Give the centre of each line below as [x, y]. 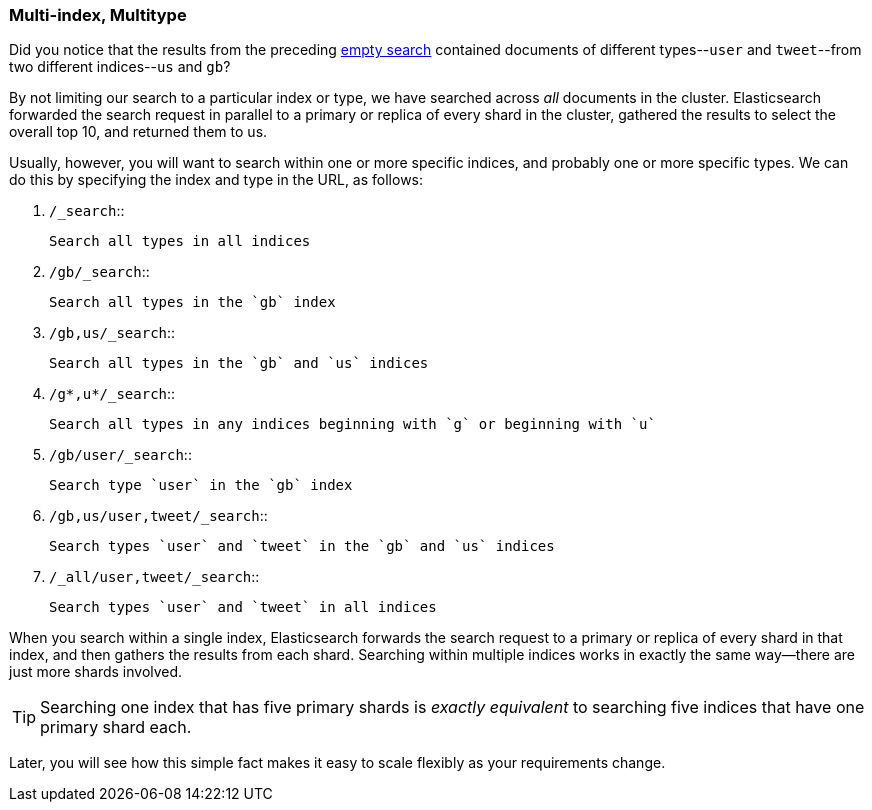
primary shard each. [116, 727]
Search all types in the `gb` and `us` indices [239, 363]
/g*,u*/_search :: [112, 394]
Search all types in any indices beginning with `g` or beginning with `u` [352, 424]
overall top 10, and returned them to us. [138, 132]
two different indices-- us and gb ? [120, 67]
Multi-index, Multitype [98, 15]
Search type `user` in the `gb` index [201, 485]
